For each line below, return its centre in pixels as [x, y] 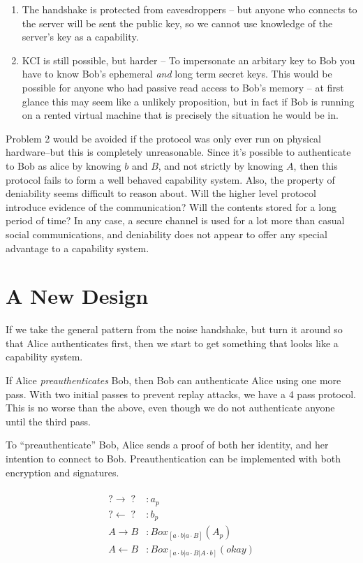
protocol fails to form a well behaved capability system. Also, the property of [170, 179]
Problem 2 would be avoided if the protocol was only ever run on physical [164, 138]
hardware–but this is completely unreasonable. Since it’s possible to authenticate [178, 152]
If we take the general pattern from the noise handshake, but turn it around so [174, 329]
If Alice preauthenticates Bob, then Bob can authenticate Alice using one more [173, 380]
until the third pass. [48, 421]
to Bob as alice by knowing [64, 165]
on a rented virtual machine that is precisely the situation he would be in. [180, 115]
